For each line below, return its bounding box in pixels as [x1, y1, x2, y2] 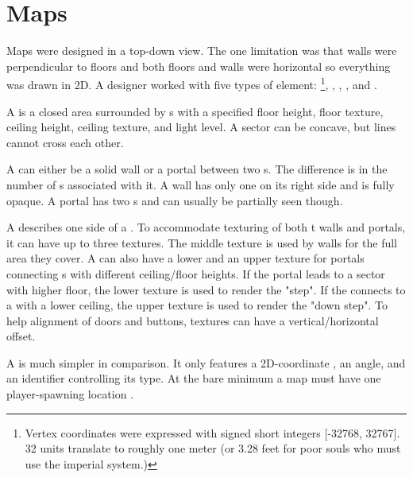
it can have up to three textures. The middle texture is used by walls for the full [6, 234, 398, 251]
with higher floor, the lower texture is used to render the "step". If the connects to [6, 281, 406, 297]
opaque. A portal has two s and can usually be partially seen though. [6, 192, 343, 208]
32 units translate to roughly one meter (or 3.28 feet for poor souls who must [25, 440, 401, 457]
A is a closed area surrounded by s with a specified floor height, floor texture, [6, 103, 384, 119]
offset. [6, 328, 36, 344]
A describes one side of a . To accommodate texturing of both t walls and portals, [6, 219, 406, 235]
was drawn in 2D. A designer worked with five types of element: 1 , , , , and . [6, 74, 377, 92]
